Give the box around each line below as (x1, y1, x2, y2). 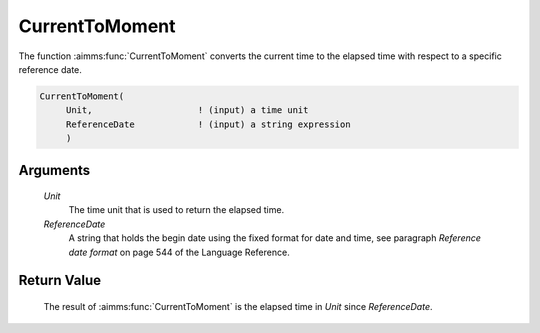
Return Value (18, 272, 102, 289)
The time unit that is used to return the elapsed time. (68, 204, 285, 216)
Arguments (18, 161, 91, 179)
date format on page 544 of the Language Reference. (68, 246, 290, 258)
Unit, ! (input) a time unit (65, 105, 309, 116)
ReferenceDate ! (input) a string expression (65, 118, 351, 130)
